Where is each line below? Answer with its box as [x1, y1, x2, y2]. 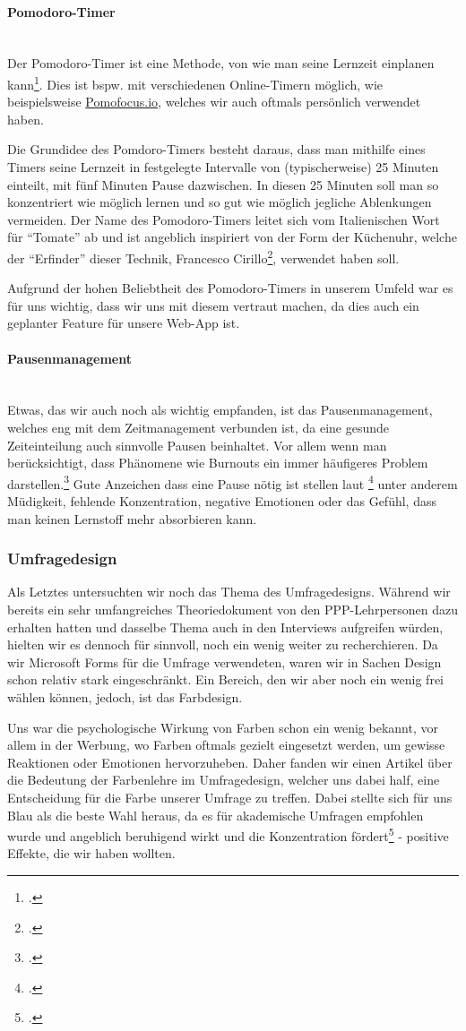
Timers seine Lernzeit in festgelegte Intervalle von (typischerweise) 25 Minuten [7, 158, 439, 176]
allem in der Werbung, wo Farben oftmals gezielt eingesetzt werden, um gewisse [7, 735, 445, 754]
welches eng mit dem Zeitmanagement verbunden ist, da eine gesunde [7, 418, 390, 436]
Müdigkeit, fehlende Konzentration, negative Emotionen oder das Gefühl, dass [7, 492, 436, 511]
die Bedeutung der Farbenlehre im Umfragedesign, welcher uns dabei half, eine [7, 770, 440, 789]
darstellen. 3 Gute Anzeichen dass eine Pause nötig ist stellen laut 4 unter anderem [7, 471, 458, 493]
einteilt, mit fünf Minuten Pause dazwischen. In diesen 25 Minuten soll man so [7, 175, 439, 193]
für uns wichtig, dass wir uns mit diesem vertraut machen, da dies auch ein [7, 296, 419, 314]
